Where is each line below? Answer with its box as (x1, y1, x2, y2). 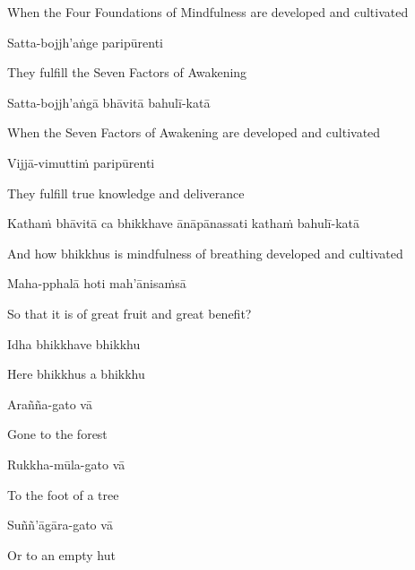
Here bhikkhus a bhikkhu (7, 364, 145, 383)
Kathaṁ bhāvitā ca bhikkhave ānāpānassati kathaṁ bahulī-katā (7, 214, 359, 232)
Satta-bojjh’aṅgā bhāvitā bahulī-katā (7, 92, 211, 111)
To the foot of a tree (7, 485, 119, 504)
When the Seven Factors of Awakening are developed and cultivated (7, 123, 381, 142)
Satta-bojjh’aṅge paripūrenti (7, 32, 163, 51)
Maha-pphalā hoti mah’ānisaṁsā (7, 274, 186, 293)
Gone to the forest (7, 425, 108, 443)
